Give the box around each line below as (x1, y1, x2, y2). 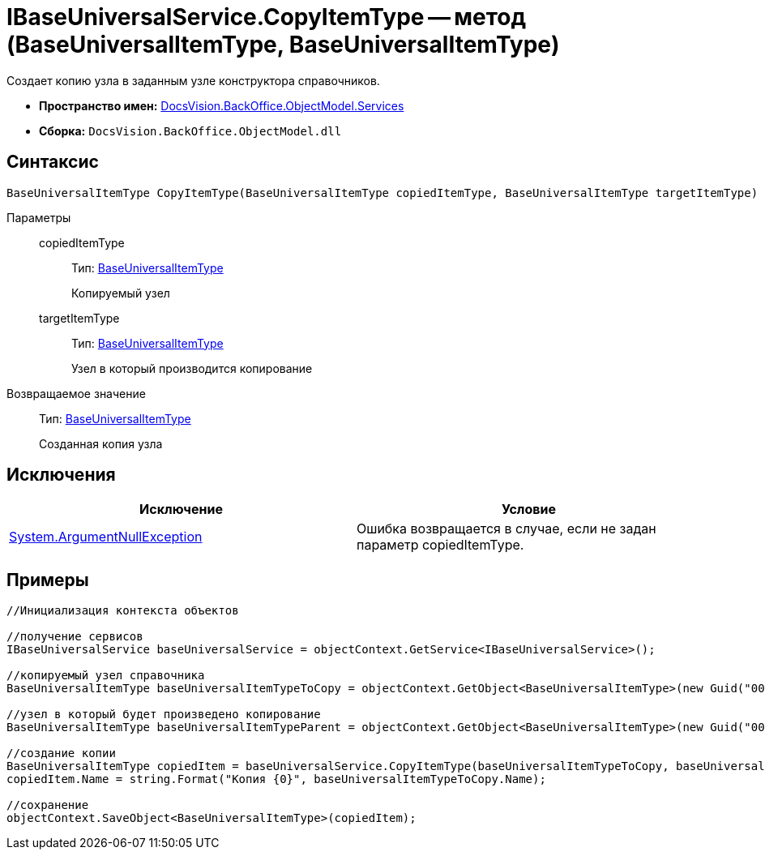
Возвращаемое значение (6, 386, 146, 400)
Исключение (139, 501, 223, 518)
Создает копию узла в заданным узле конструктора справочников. (6, 73, 380, 88)
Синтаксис (6, 152, 99, 173)
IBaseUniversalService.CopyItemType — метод (6, 3, 526, 31)
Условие (502, 501, 556, 518)
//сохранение (6, 798, 89, 812)
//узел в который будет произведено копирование (6, 708, 321, 721)
